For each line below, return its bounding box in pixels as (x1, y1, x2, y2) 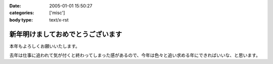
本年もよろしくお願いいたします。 (9, 43, 80, 49)
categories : (9, 10, 34, 16)
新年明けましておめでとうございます (9, 30, 122, 38)
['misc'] (49, 10, 65, 16)
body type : (9, 16, 33, 22)
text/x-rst (49, 16, 69, 22)
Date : (9, 3, 21, 8)
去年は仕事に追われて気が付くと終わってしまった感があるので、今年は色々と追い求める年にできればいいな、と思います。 (9, 52, 260, 58)
